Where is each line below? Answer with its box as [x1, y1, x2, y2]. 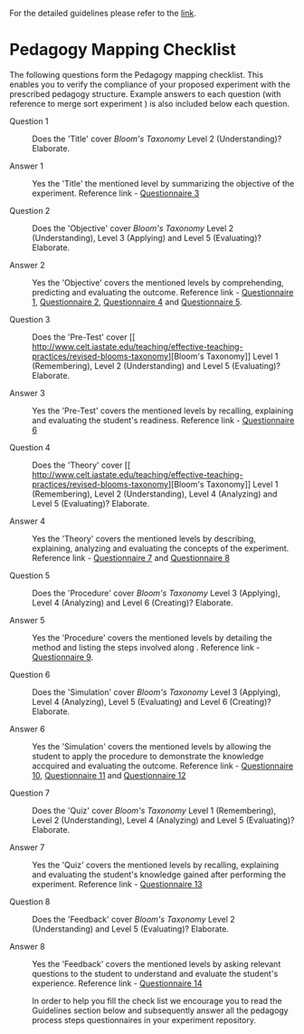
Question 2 [9, 205, 51, 216]
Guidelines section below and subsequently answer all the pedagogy [32, 1005, 289, 1016]
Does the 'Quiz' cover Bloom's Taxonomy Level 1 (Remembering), [32, 805, 277, 816]
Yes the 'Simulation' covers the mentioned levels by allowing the [32, 740, 271, 751]
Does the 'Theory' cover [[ [32, 459, 131, 470]
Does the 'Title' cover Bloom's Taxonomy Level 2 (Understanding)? [32, 133, 282, 144]
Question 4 [9, 441, 52, 452]
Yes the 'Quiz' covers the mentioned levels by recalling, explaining [32, 859, 280, 870]
